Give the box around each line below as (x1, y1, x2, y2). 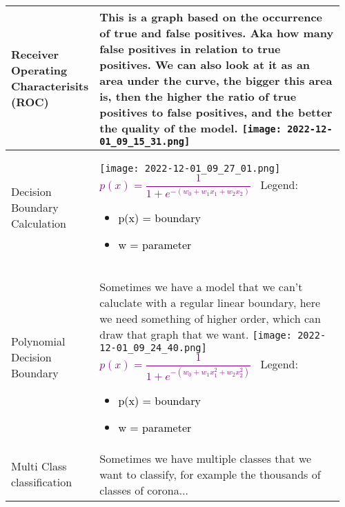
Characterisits (11, 78, 89, 94)
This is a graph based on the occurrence (99, 9, 323, 25)
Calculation (11, 215, 67, 232)
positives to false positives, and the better (99, 104, 333, 120)
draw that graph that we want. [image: (99, 326, 292, 342)
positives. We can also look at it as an (99, 57, 310, 72)
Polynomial (11, 332, 66, 349)
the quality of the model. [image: (99, 120, 282, 136)
